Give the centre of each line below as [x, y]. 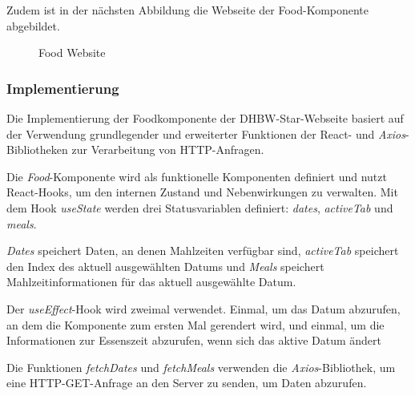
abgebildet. [33, 25]
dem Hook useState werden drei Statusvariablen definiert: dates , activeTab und [200, 207]
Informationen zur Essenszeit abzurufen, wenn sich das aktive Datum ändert [194, 340]
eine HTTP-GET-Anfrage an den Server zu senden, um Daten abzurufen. [187, 383]
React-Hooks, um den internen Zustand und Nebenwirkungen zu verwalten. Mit [202, 192]
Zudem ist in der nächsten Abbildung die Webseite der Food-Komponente [188, 10]
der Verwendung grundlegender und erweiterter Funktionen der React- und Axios [206, 133]
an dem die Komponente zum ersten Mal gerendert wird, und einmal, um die [195, 324]
